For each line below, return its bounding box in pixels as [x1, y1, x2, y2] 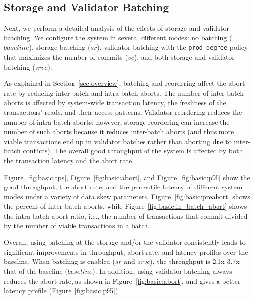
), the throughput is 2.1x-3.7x [150, 256, 240, 266]
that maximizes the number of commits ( [4, 52, 128, 62]
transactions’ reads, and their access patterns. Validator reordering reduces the [4, 107, 242, 117]
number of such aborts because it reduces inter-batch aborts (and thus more [4, 126, 234, 137]
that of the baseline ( [4, 265, 68, 276]
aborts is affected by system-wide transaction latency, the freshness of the [4, 97, 226, 108]
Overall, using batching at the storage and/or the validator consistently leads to [4, 237, 246, 247]
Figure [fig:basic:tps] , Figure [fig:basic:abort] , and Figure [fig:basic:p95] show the [4, 172, 250, 182]
